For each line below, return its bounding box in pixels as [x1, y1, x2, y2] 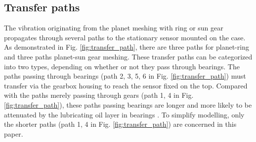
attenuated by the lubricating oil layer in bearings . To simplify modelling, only [4, 109, 245, 119]
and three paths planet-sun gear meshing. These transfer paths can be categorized [4, 51, 253, 61]
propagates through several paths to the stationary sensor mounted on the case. [4, 32, 246, 42]
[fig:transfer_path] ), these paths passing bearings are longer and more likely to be [4, 99, 252, 110]
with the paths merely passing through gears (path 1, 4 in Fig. [4, 90, 194, 100]
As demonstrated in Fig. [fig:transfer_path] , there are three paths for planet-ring [4, 42, 249, 52]
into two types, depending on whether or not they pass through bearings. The [4, 61, 240, 71]
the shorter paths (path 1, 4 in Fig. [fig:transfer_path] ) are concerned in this [4, 119, 237, 129]
